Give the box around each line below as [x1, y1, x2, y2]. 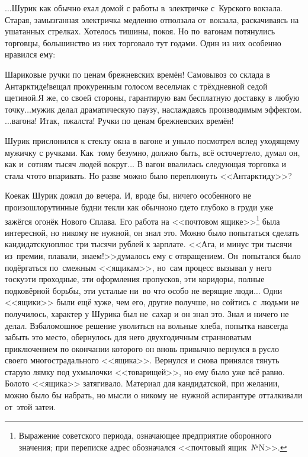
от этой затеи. [5, 400, 56, 413]
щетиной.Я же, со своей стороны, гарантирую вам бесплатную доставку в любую [5, 91, 300, 104]
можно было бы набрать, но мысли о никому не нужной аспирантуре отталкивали [5, 389, 303, 401]
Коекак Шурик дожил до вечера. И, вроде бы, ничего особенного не [5, 189, 251, 202]
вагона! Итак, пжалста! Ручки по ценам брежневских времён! [11, 114, 234, 127]
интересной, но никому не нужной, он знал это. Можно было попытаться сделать [5, 226, 299, 238]
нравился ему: [5, 48, 56, 60]
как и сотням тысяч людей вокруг [5, 158, 128, 170]
